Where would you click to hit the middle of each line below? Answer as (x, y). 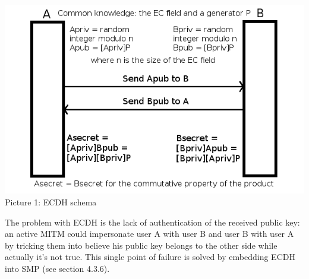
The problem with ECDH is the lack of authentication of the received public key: (152, 222)
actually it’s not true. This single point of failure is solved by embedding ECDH (150, 257)
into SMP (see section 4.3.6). (57, 268)
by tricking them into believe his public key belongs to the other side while (141, 245)
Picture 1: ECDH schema (51, 202)
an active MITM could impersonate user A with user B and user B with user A (149, 234)
